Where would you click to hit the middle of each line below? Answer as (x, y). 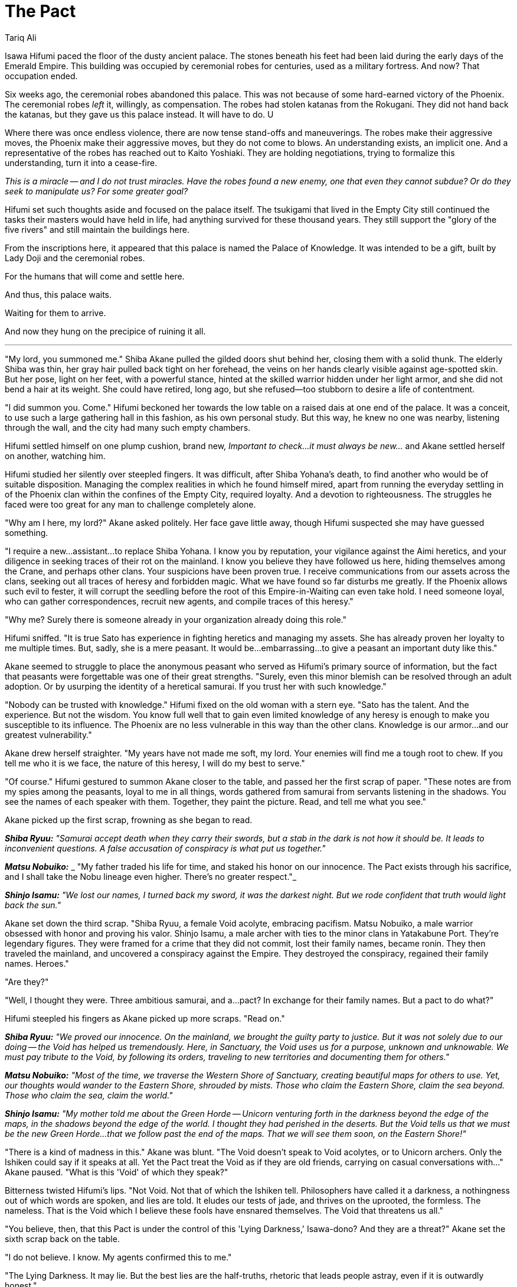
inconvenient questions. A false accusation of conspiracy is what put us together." (165, 848)
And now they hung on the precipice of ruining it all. (105, 331)
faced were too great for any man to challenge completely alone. (130, 504)
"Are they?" (27, 981)
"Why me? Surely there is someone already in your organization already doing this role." (176, 619)
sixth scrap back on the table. (62, 1239)
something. (27, 532)
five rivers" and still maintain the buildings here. (97, 229)
